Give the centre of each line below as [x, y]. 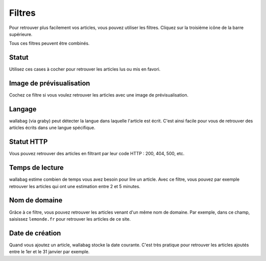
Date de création [35, 233]
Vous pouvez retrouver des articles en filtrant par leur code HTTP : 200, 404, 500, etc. [97, 154]
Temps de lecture [36, 168]
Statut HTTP [28, 142]
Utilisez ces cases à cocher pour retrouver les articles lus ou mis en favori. [85, 69]
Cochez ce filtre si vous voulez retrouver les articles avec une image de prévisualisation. [99, 95]
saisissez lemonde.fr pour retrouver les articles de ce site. [70, 219]
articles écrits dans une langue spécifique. [52, 128]
